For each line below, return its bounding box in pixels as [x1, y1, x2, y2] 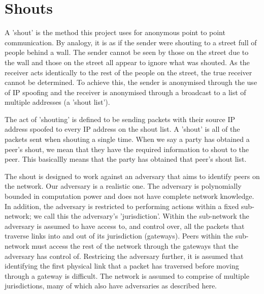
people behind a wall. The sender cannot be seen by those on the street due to [5, 47, 249, 57]
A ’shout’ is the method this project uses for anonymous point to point [5, 27, 225, 38]
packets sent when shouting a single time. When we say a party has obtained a [5, 134, 250, 144]
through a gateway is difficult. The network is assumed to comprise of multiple [5, 270, 249, 281]
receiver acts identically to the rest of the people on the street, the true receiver [5, 67, 252, 77]
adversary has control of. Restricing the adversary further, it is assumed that [5, 250, 244, 261]
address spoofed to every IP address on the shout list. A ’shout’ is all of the [5, 124, 240, 134]
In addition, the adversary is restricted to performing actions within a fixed [5, 200, 239, 211]
